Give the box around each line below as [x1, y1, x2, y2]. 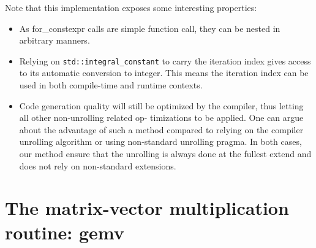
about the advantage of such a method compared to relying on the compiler [19, 123, 304, 136]
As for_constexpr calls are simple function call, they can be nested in [19, 21, 280, 34]
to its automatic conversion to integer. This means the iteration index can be [19, 66, 309, 79]
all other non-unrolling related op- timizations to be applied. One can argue [19, 111, 304, 124]
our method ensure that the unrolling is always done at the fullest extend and [19, 147, 312, 160]
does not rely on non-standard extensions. [19, 159, 176, 172]
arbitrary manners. [19, 34, 90, 47]
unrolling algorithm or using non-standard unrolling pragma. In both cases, [19, 135, 302, 148]
